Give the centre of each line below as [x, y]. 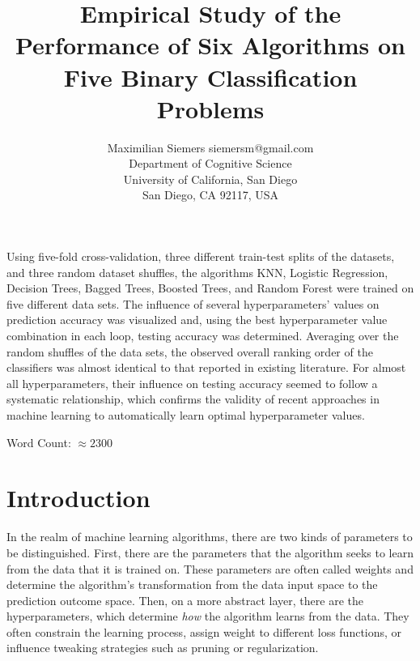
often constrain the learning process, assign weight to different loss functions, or [204, 631]
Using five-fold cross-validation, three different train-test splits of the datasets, [201, 256]
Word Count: [39, 442]
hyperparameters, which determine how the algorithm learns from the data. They [208, 616]
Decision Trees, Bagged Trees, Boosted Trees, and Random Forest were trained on [210, 288]
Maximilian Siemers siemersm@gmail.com [210, 147]
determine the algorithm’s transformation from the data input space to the [192, 584]
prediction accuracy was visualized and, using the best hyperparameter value [197, 320]
